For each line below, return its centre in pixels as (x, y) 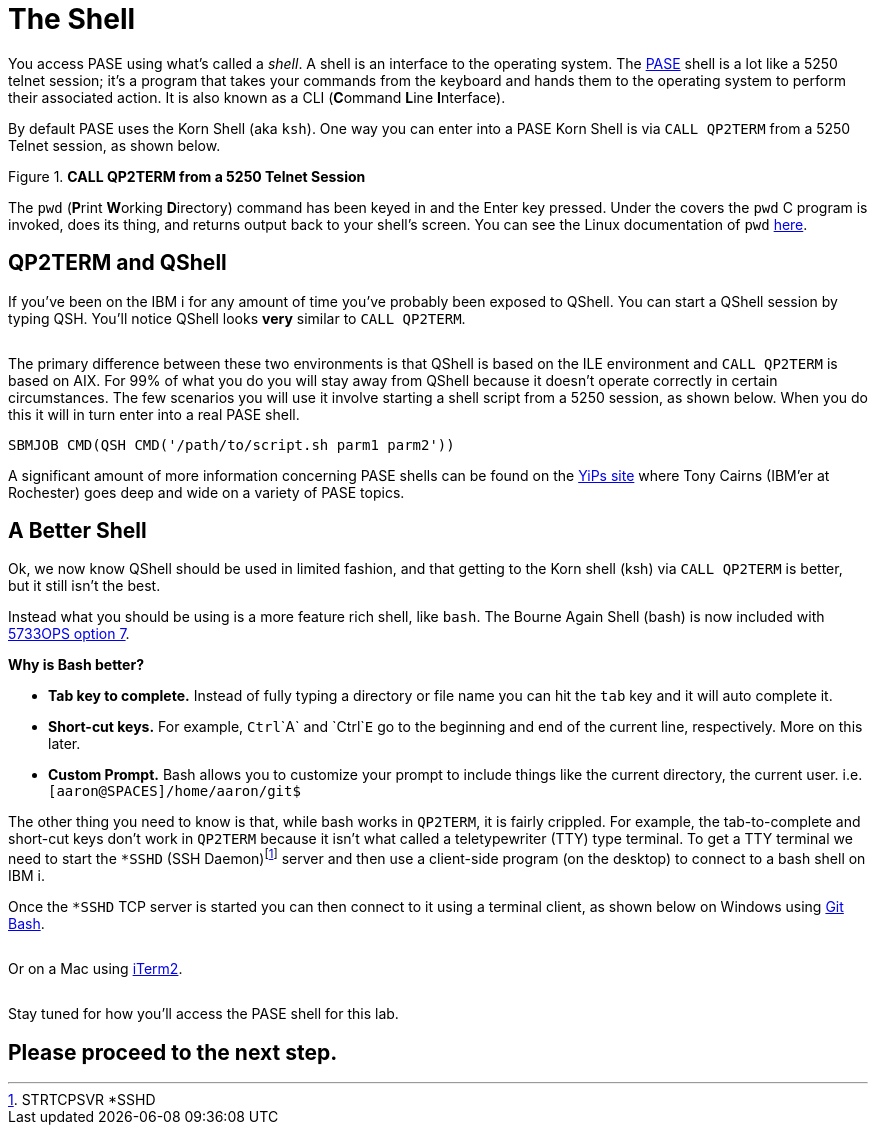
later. (64, 744)
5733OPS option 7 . (69, 634)
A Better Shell (77, 531)
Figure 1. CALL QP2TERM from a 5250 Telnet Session (187, 176)
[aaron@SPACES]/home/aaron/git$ (174, 791)
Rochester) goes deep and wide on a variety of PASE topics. (206, 492)
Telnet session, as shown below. (114, 145)
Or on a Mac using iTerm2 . (95, 969)
